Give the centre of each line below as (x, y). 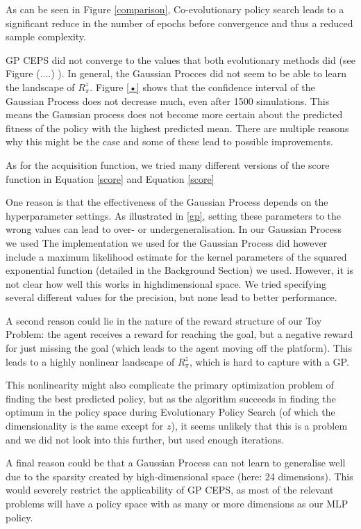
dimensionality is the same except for (85, 426)
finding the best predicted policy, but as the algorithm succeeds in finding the (171, 398)
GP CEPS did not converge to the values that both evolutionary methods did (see (180, 59)
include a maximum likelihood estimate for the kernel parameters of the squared (176, 256)
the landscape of (40, 87)
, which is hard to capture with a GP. (269, 361)
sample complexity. (46, 36)
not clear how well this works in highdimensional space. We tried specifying (166, 283)
